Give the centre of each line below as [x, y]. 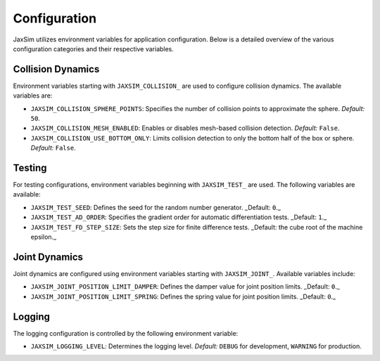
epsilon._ [43, 237]
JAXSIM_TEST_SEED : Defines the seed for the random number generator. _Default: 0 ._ [156, 207]
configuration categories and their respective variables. [93, 48]
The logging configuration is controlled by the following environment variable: [126, 333]
